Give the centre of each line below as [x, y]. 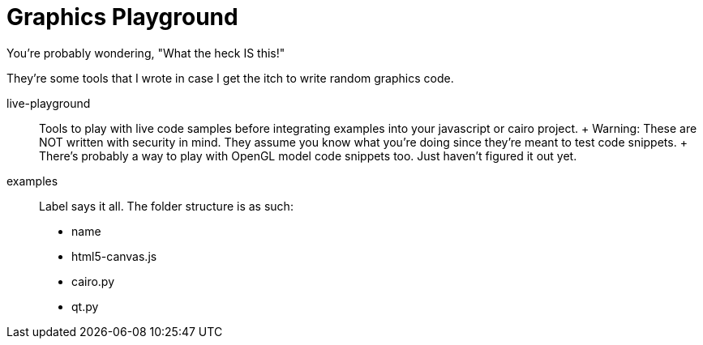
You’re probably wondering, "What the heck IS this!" [146, 53]
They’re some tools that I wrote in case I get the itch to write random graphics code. [230, 78]
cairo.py [93, 281]
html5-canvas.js [114, 256]
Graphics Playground [122, 17]
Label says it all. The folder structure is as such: [166, 206]
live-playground [49, 103]
